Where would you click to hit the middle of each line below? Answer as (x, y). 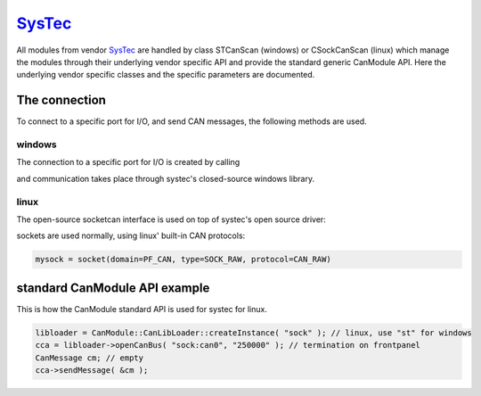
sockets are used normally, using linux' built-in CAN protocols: (131, 235)
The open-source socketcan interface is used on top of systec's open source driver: (171, 219)
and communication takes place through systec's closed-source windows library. (166, 178)
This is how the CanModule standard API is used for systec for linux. (142, 309)
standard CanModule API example (113, 288)
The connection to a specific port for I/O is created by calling (128, 162)
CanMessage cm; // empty (90, 358)
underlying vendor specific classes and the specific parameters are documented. (166, 75)
